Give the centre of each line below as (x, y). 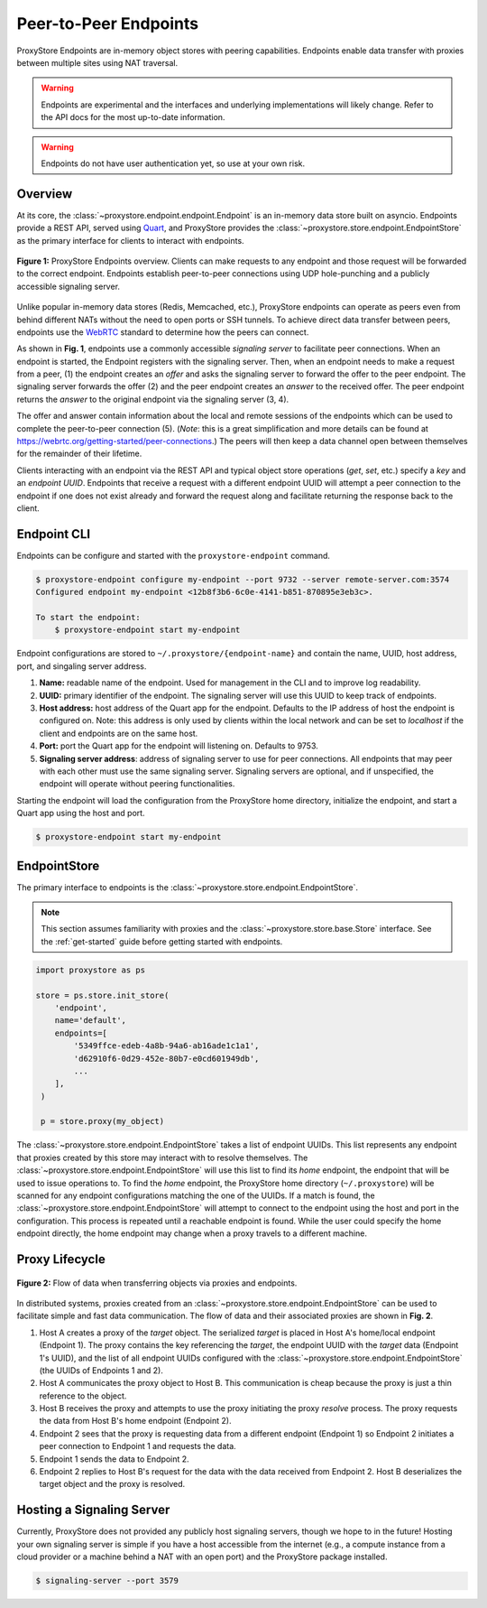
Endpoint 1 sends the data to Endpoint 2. (114, 1459)
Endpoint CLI (53, 534)
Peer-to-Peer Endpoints (107, 23)
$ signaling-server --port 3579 (107, 1581)
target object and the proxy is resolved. (112, 1484)
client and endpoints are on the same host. (119, 733)
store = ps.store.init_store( (102, 995)
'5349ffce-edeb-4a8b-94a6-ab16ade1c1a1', (166, 1046)
